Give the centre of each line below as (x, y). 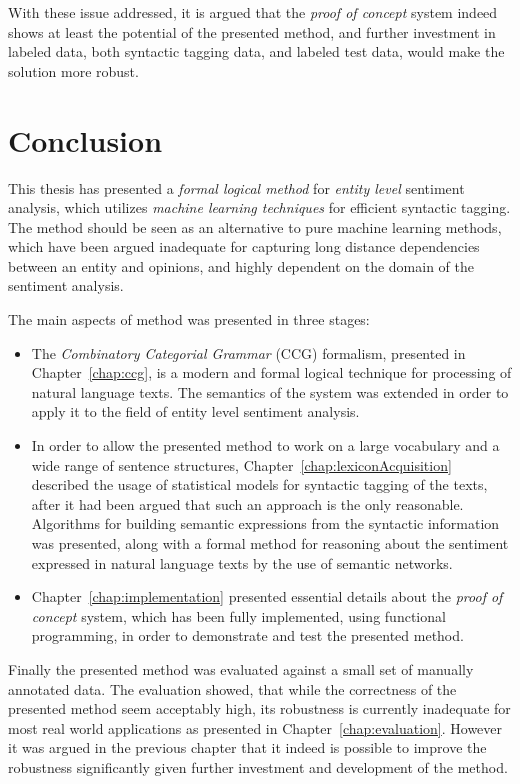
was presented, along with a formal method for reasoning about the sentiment (270, 543)
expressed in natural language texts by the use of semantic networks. (242, 562)
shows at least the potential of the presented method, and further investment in (252, 31)
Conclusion (85, 139)
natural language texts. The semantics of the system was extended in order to (270, 391)
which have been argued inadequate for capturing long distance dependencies (244, 246)
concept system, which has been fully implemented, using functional (238, 615)
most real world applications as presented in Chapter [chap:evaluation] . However (255, 727)
